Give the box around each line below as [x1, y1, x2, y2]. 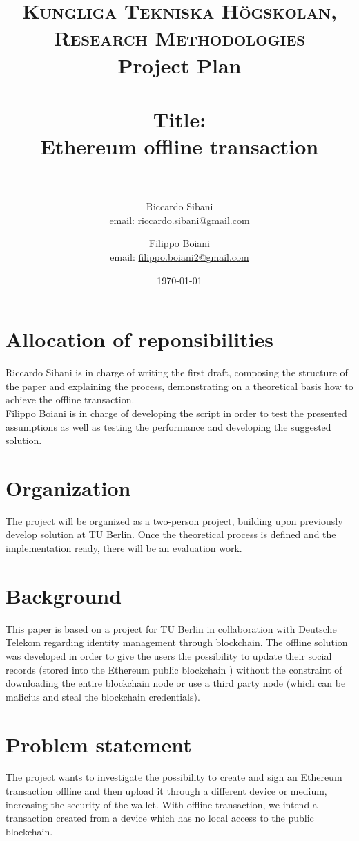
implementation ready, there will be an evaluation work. [6, 541, 242, 555]
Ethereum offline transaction [40, 132, 319, 160]
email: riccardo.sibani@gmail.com [109, 212, 250, 227]
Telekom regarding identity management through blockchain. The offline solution [6, 635, 348, 649]
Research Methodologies [53, 24, 306, 52]
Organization [6, 473, 131, 501]
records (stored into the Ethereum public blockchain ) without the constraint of [6, 662, 342, 676]
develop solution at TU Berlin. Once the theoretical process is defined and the [6, 527, 336, 542]
